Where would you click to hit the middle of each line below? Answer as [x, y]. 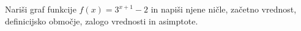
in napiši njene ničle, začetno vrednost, [224, 9]
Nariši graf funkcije [41, 9]
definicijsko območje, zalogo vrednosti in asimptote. [102, 21]
